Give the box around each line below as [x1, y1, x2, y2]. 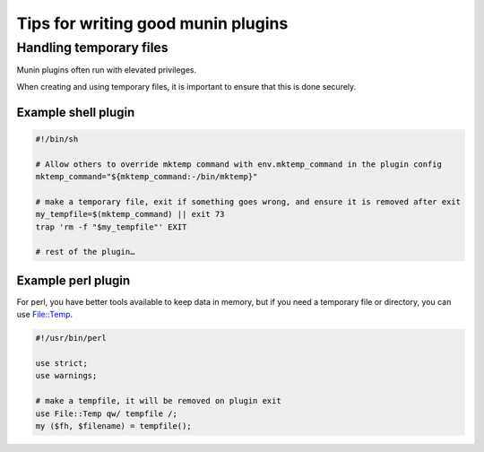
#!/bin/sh [35, 134, 79, 143]
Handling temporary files [16, 39, 169, 56]
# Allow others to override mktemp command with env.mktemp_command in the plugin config [35, 159, 443, 169]
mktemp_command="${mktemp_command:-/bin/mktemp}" [35, 171, 258, 181]
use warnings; [35, 370, 98, 381]
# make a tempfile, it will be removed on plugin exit [35, 395, 281, 406]
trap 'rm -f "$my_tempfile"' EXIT [35, 222, 187, 232]
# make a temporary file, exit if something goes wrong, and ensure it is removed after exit [35, 196, 462, 206]
